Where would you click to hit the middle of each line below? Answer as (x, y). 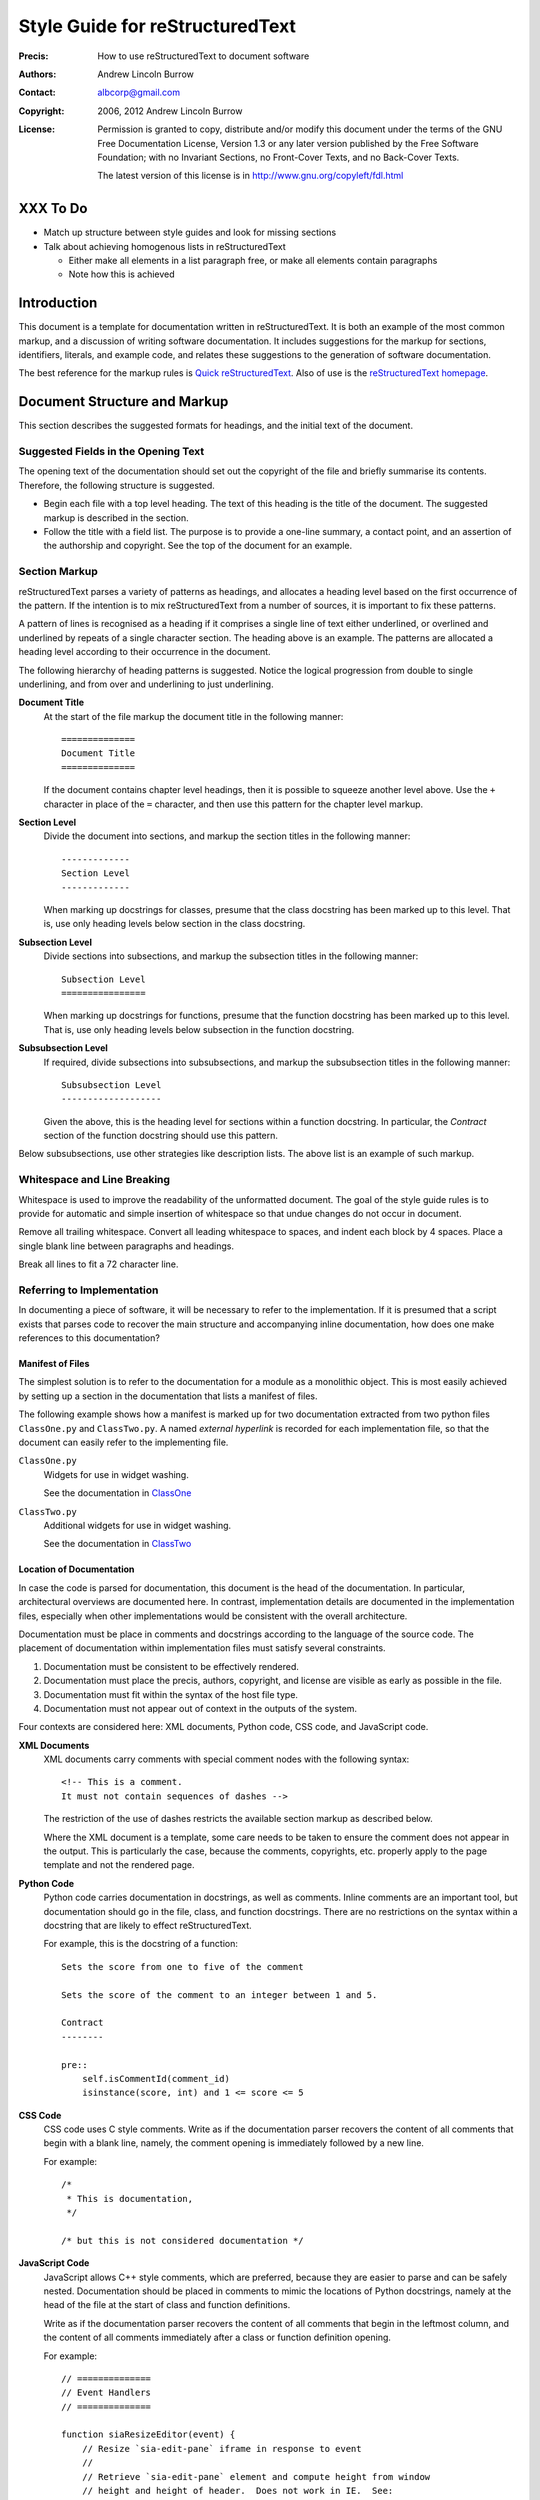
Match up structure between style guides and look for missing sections (190, 232)
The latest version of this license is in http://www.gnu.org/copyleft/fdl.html (250, 176)
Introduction (58, 303)
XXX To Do (53, 208)
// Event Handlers (106, 2393)
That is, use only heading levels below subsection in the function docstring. (199, 1029)
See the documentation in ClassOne (117, 1493)
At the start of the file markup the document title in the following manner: (193, 716)
